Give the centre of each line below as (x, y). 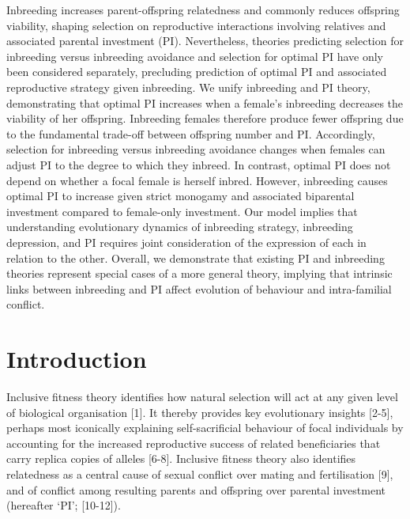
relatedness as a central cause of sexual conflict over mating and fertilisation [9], (200, 474)
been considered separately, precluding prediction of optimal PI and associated (197, 72)
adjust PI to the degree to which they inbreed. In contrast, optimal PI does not (199, 164)
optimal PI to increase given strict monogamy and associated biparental (181, 196)
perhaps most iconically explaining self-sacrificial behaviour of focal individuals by (205, 428)
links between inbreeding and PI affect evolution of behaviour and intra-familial (199, 288)
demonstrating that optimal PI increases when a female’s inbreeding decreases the (205, 102)
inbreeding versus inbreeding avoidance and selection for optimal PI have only (195, 56)
